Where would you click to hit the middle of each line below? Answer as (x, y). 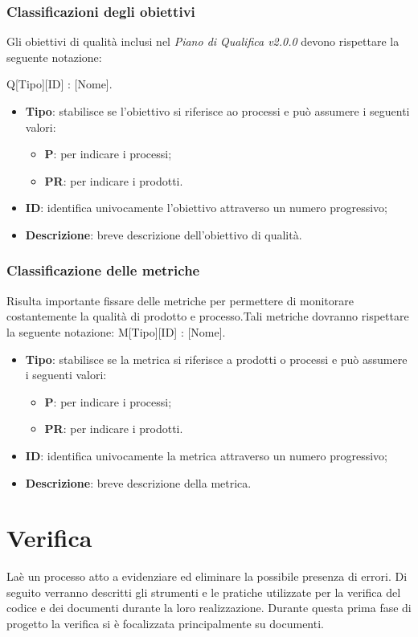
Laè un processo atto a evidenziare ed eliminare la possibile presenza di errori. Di (207, 576)
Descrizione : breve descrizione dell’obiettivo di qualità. (164, 234)
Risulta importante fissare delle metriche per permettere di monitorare (180, 300)
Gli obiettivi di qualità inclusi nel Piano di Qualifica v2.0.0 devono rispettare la (203, 41)
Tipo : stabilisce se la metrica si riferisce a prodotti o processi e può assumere (216, 359)
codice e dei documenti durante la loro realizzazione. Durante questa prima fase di (209, 608)
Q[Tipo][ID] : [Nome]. (59, 84)
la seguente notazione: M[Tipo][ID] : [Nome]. (116, 331)
